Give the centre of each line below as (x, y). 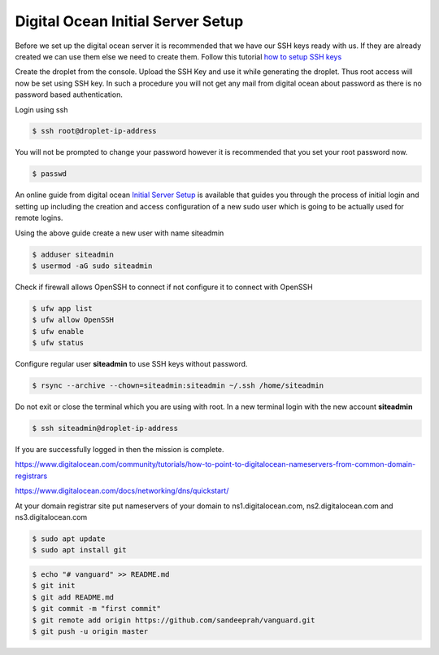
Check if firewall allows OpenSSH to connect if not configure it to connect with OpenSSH (164, 287)
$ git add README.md (73, 597)
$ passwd (50, 174)
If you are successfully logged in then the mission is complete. (120, 450)
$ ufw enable (58, 331)
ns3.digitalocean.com (51, 517)
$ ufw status (58, 343)
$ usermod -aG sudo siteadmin (92, 266)
